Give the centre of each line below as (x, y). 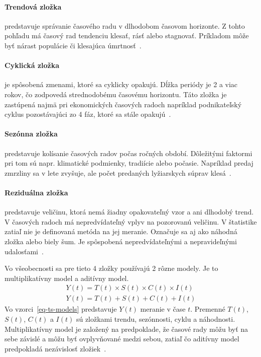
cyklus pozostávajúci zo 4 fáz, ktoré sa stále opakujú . (88, 114)
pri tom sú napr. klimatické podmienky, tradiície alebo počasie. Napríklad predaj (129, 163)
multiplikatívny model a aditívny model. (67, 278)
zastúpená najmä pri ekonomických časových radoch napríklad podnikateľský (123, 104)
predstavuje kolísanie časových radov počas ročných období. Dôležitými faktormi (128, 153)
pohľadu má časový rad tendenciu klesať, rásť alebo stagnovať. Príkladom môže (127, 35)
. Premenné (208, 309)
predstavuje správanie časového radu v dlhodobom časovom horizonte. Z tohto (125, 25)
